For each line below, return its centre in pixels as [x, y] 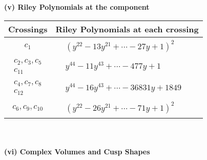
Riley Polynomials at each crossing [127, 29]
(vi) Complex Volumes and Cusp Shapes [77, 151]
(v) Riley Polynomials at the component [77, 7]
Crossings [28, 29]
